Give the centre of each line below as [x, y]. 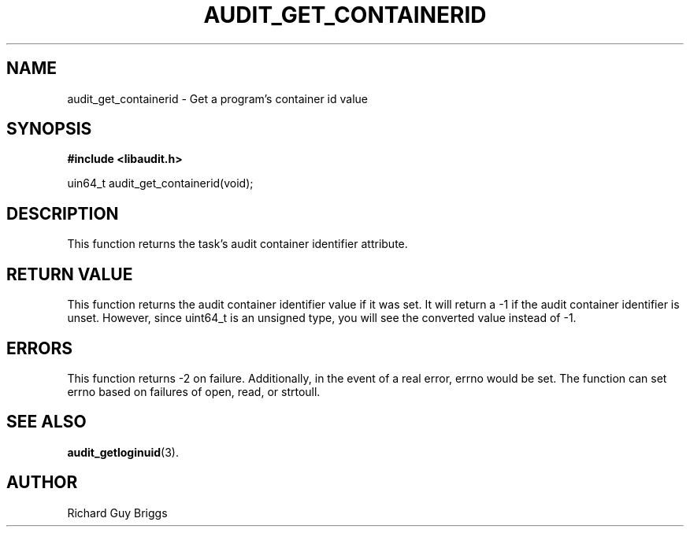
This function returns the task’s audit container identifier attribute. [237, 244]
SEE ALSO [46, 422]
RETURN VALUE [70, 274]
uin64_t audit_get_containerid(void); [160, 183]
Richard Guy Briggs [117, 513]
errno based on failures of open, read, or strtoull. [194, 391]
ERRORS [40, 348]
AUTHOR [42, 483]
